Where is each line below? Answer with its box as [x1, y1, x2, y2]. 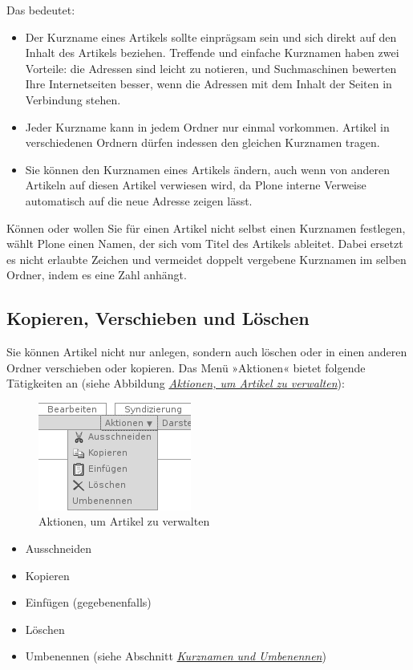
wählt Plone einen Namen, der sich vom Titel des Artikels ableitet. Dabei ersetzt [6, 235, 403, 252]
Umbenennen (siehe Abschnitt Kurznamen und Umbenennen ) [25, 648, 326, 664]
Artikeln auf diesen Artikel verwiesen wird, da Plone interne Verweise [25, 177, 366, 193]
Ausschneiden [25, 540, 92, 557]
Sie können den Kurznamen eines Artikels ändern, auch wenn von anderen [25, 160, 390, 177]
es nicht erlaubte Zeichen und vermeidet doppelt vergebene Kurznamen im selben [6, 250, 407, 267]
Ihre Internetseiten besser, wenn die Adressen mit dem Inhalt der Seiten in [25, 75, 392, 92]
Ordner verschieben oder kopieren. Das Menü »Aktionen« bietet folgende [6, 359, 366, 376]
